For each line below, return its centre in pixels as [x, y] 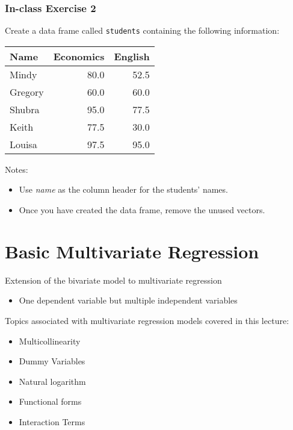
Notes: [17, 169]
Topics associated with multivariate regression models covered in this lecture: [147, 320]
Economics [79, 56]
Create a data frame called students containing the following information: [142, 30]
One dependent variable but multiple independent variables [128, 300]
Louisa [23, 144]
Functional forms [50, 401]
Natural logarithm [52, 381]
